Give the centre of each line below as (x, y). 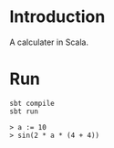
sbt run (24, 111)
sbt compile (32, 103)
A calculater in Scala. (49, 42)
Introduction (57, 17)
